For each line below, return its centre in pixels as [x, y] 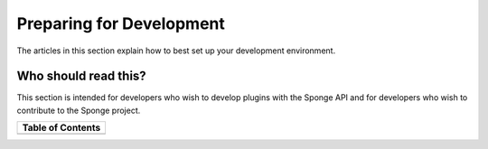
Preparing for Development [121, 23]
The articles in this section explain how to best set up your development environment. [176, 51]
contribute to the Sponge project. [79, 110]
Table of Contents [61, 128]
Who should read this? [81, 76]
